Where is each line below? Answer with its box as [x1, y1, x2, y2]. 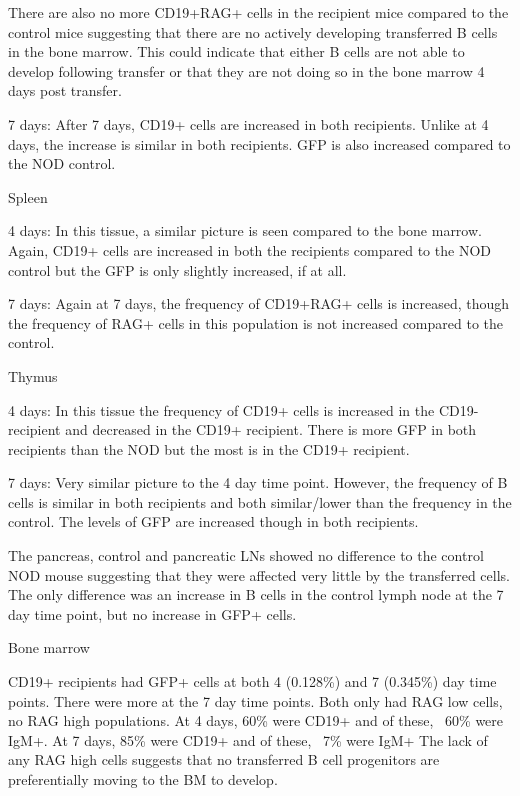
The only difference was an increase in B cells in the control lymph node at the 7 [8, 584, 504, 605]
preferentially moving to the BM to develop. [8, 769, 278, 789]
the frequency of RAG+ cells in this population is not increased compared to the [8, 312, 503, 333]
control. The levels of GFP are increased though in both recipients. [8, 511, 419, 532]
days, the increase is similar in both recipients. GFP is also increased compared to [8, 133, 511, 154]
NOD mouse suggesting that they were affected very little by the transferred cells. [8, 564, 510, 585]
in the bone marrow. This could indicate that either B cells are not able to [8, 41, 465, 62]
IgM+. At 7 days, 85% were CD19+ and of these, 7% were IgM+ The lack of [8, 729, 488, 750]
